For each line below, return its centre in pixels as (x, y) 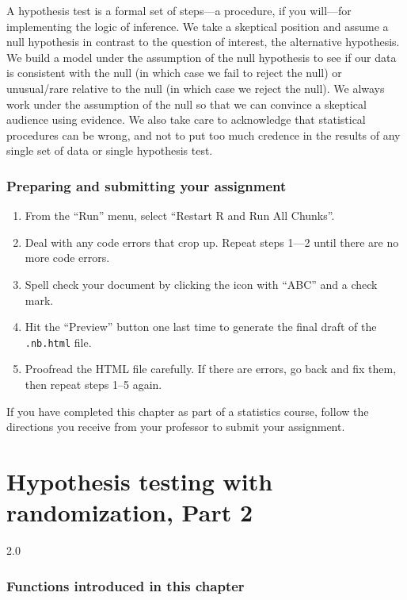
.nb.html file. (58, 342)
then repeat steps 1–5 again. (93, 384)
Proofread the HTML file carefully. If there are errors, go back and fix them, (211, 369)
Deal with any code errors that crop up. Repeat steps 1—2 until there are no (212, 242)
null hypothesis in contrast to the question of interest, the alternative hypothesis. (203, 42)
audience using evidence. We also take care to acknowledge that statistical (186, 119)
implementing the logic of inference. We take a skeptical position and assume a (198, 26)
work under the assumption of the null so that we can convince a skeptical (186, 104)
